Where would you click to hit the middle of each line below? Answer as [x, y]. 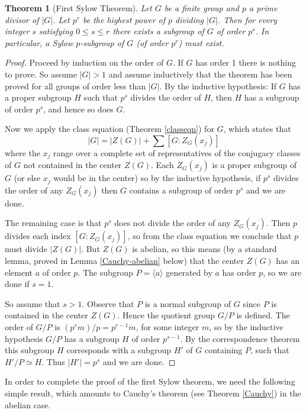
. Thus [53, 361]
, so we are [282, 272]
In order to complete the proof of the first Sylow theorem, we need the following [150, 381]
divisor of [22, 19]
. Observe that [108, 303]
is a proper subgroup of [255, 165]
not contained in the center [73, 165]
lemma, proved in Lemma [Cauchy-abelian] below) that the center [124, 261]
